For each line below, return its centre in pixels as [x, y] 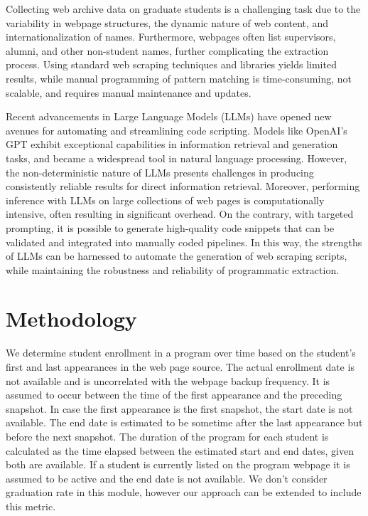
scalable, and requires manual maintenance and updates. [129, 92]
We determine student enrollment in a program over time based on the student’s [181, 353]
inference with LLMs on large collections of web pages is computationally [165, 200]
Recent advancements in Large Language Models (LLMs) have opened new [169, 116]
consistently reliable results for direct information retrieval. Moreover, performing [183, 186]
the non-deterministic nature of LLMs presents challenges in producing [160, 172]
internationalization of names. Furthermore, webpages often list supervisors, [171, 37]
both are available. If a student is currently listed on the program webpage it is [178, 464]
